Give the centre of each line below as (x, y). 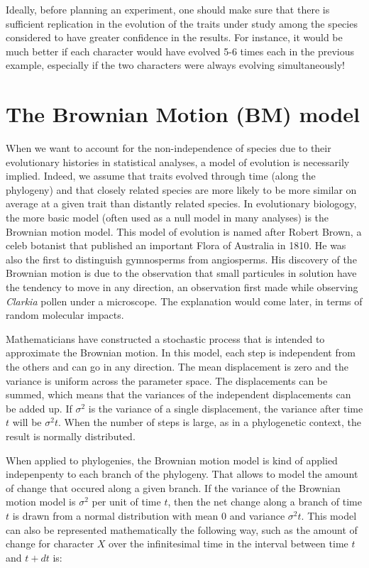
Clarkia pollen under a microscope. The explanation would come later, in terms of (184, 301)
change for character (50, 544)
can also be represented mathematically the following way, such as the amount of (182, 529)
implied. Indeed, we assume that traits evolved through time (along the (161, 176)
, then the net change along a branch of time (265, 502)
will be (27, 422)
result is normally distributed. (71, 436)
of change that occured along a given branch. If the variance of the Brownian (173, 487)
